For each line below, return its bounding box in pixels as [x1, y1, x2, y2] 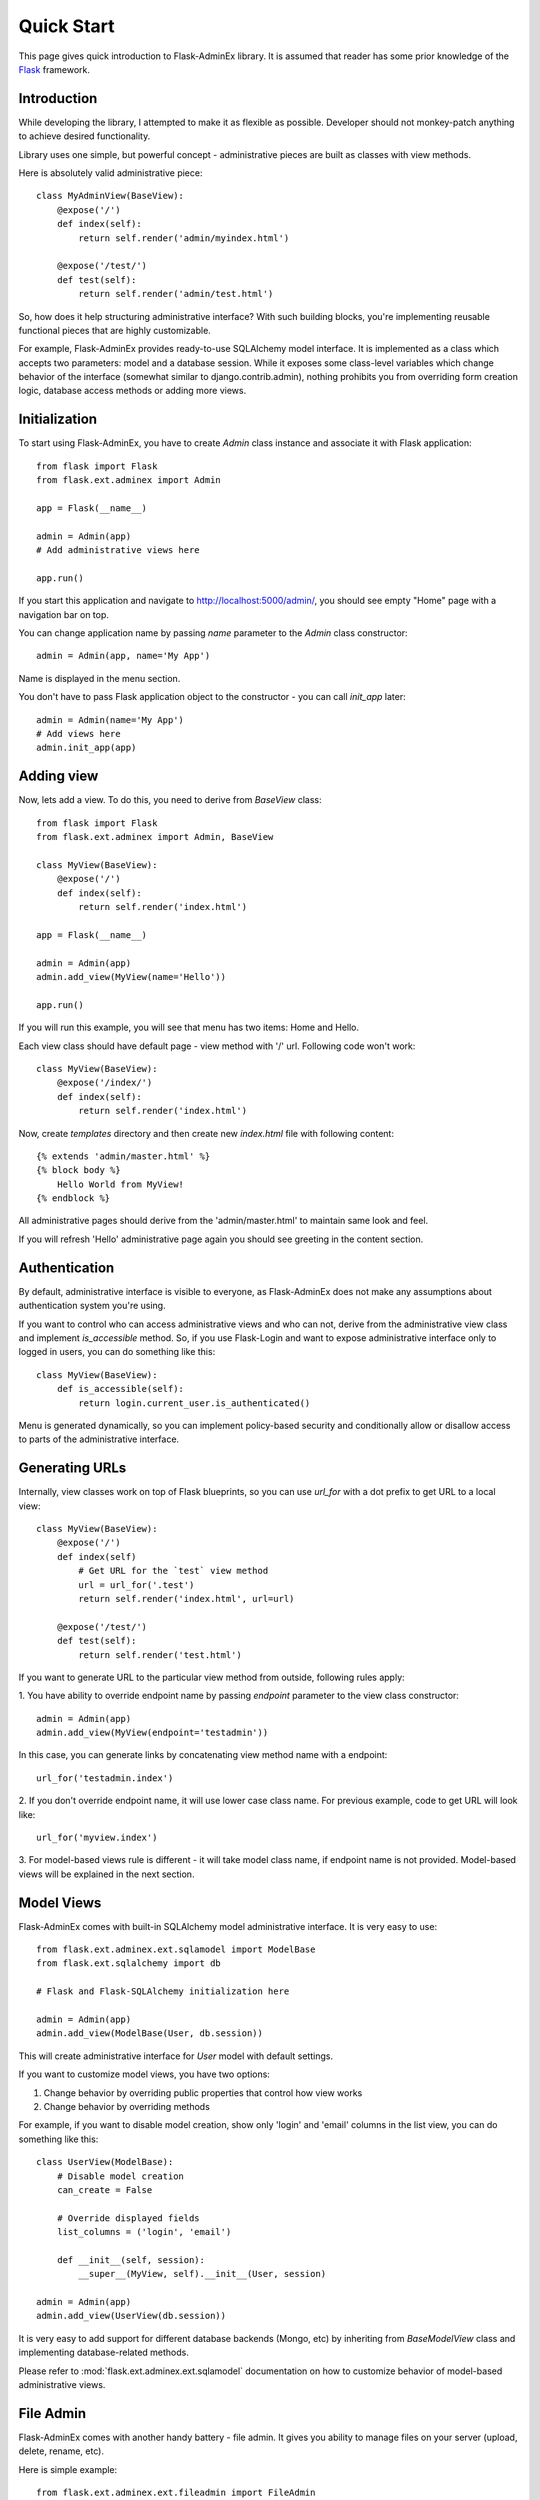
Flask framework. [18, 63, 90, 75]
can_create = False [56, 2184, 153, 2195]
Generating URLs [18, 1460, 127, 1477]
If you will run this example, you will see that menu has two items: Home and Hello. [18, 1021, 360, 1034]
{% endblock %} [36, 1193, 111, 1204]
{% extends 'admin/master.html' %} [36, 1150, 211, 1162]
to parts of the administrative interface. [18, 1433, 180, 1445]
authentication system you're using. [18, 1300, 166, 1312]
